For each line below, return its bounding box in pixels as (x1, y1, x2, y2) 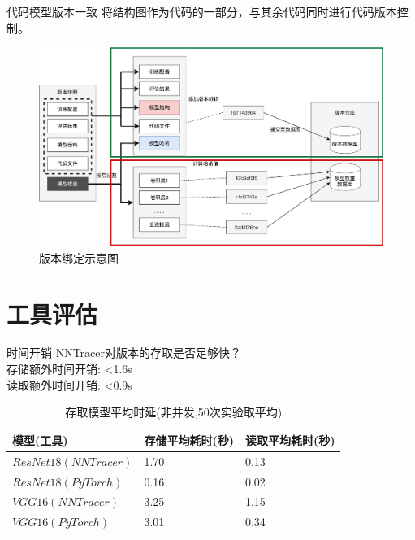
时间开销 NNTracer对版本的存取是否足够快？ (6, 344, 242, 361)
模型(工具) (12, 431, 68, 448)
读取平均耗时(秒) (244, 431, 335, 448)
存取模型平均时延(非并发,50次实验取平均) (65, 403, 283, 420)
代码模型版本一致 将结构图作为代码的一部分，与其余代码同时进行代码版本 (6, 3, 397, 20)
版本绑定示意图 (39, 249, 119, 266)
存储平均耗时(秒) (144, 431, 234, 448)
